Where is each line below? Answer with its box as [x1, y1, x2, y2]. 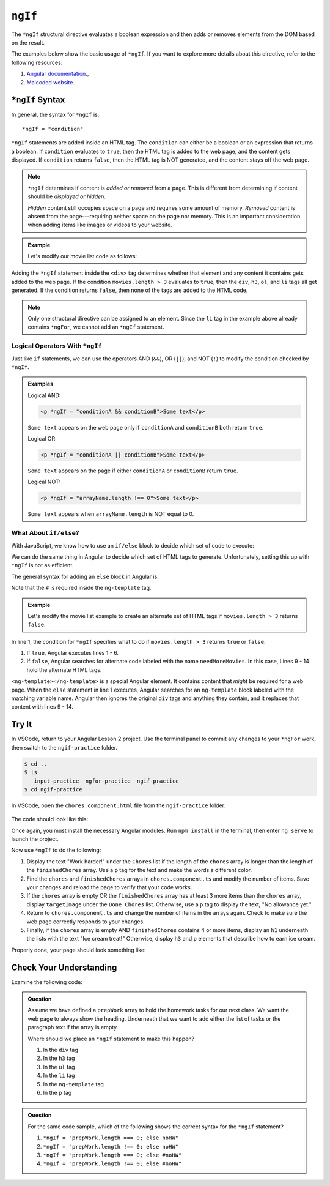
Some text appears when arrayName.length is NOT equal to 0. [28, 510, 194, 518]
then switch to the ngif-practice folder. [11, 744, 118, 751]
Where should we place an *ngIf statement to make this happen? [28, 1035, 195, 1042]
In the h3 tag [43, 1054, 75, 1062]
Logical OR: [28, 435, 57, 442]
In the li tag [43, 1072, 75, 1080]
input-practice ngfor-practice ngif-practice [34, 777, 180, 785]
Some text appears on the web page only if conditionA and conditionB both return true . [28, 423, 264, 431]
